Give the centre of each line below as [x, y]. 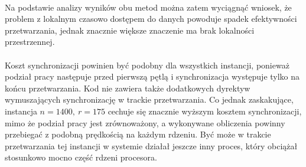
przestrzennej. [30, 42]
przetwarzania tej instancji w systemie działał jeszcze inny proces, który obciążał [151, 145]
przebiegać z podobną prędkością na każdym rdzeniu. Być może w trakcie [138, 134]
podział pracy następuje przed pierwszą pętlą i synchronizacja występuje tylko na [152, 76]
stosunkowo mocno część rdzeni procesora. [81, 157]
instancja [21, 111]
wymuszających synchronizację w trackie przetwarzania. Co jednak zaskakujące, [149, 99]
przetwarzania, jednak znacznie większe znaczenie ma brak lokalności [130, 30]
